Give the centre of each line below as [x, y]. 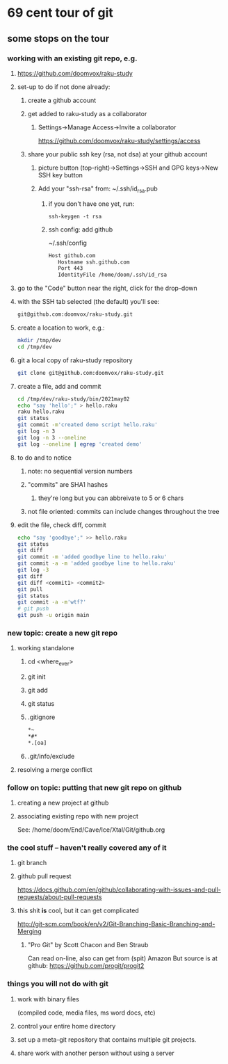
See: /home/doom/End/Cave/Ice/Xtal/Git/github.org [91, 830]
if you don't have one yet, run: [91, 204]
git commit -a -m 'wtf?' [52, 602]
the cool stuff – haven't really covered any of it [87, 848]
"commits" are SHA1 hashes [68, 484]
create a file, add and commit [59, 386]
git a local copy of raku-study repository [75, 360]
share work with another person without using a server [96, 1053]
